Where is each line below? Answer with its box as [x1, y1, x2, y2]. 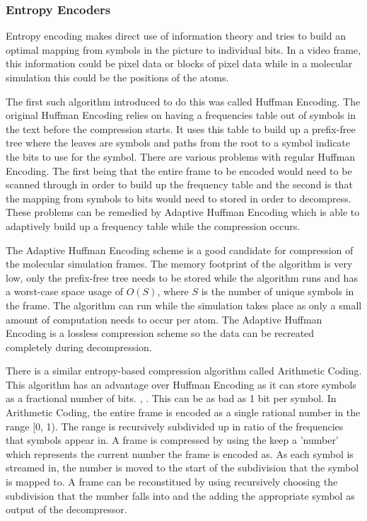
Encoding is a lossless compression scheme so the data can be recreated [6, 326, 315, 340]
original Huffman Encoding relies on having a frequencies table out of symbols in [6, 108, 356, 122]
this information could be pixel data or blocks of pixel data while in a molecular [6, 56, 353, 71]
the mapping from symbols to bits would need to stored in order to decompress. [6, 190, 351, 205]
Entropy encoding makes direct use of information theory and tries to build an [6, 28, 346, 43]
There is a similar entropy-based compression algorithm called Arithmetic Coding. [6, 363, 362, 378]
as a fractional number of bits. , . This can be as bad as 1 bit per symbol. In [6, 391, 337, 406]
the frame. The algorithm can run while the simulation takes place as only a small [6, 297, 362, 312]
